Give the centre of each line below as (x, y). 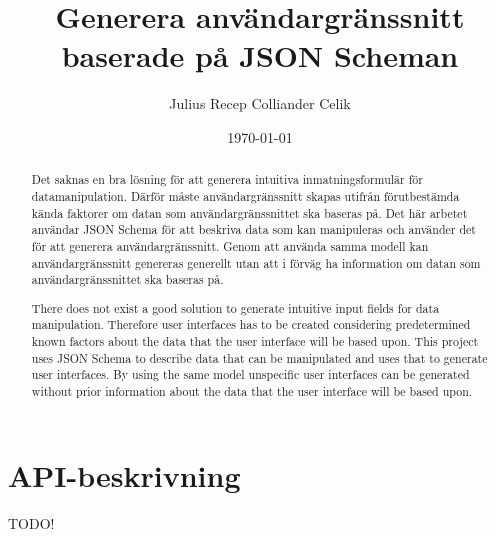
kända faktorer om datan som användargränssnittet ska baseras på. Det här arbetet (249, 212)
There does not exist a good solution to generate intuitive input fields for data (235, 307)
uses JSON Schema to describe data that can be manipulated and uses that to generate (259, 357)
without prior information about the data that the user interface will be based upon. (252, 391)
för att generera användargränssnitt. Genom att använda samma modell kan (230, 245)
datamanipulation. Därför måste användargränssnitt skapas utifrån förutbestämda (245, 195)
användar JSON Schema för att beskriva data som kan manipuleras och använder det (253, 229)
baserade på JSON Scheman (260, 55)
